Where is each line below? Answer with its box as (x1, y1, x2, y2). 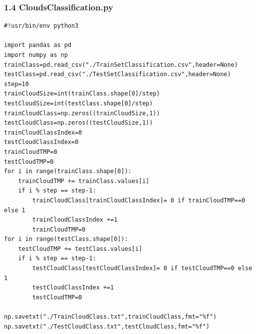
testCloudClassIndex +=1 (32, 284, 114, 291)
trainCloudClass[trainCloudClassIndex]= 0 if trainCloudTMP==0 (32, 196, 245, 204)
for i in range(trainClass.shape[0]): (4, 168, 132, 175)
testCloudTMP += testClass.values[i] (18, 245, 143, 252)
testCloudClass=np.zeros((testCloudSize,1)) (4, 119, 153, 127)
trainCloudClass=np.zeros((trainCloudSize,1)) (4, 109, 160, 117)
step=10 (4, 80, 29, 88)
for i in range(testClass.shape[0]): (4, 236, 128, 243)
